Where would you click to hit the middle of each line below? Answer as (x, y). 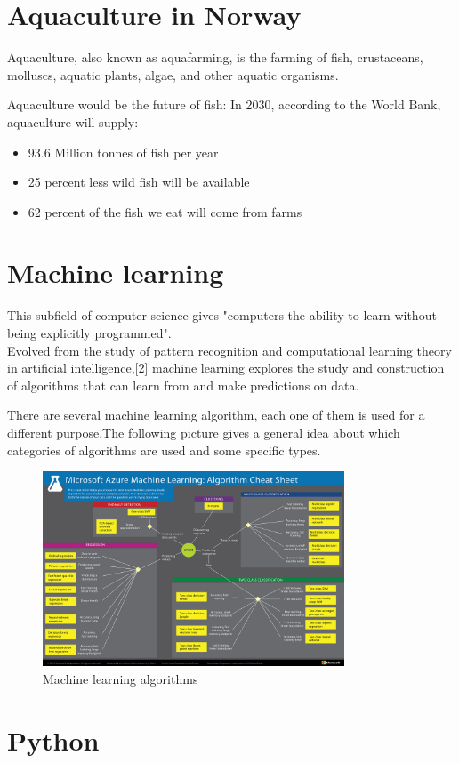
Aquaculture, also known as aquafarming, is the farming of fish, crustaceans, (215, 57)
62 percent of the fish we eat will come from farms (165, 211)
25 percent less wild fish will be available (139, 182)
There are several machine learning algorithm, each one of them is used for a (216, 415)
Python (53, 739)
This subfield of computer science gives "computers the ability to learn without (222, 315)
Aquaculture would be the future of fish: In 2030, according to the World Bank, (224, 104)
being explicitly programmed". (89, 333)
